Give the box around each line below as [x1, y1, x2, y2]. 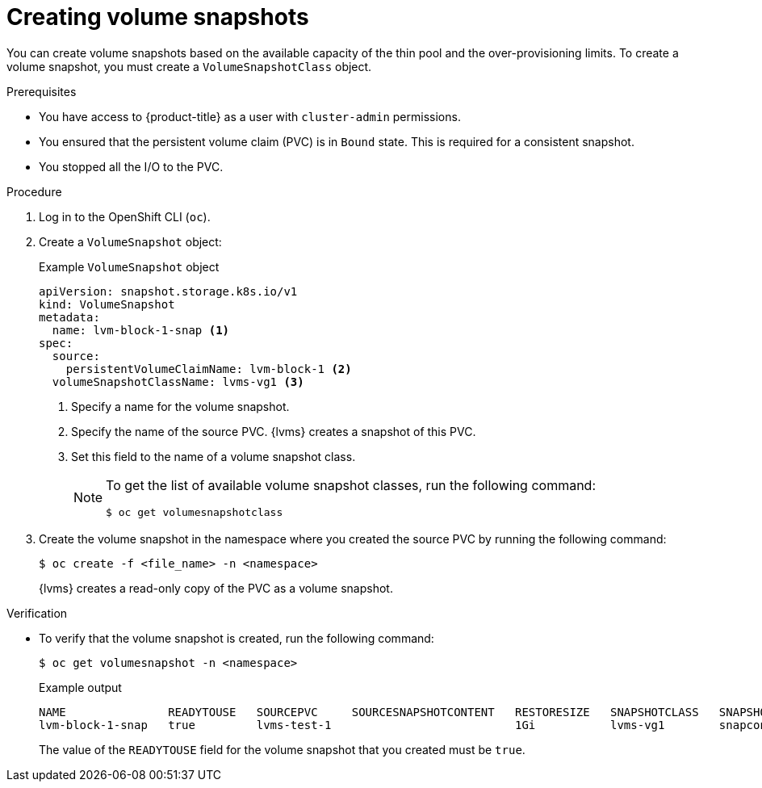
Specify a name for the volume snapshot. [71, 399, 290, 413]
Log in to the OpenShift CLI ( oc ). [39, 209, 211, 224]
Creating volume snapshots [6, 3, 309, 31]
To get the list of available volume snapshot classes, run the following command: [106, 476, 597, 493]
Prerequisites [6, 84, 77, 98]
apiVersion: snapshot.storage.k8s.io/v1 [39, 284, 298, 298]
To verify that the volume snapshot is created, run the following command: [39, 631, 434, 645]
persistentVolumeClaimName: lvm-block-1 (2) [65, 362, 352, 375]
